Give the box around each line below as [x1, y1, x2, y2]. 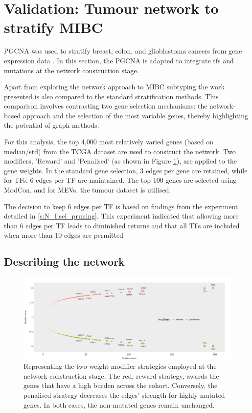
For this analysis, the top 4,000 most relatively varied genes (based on [4, 137, 214, 147]
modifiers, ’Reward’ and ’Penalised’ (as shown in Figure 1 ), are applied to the [4, 156, 237, 166]
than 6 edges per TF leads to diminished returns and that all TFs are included [4, 220, 240, 230]
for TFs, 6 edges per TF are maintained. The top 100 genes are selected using [4, 175, 237, 185]
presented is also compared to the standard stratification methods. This [4, 91, 219, 101]
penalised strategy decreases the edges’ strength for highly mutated [23, 390, 225, 400]
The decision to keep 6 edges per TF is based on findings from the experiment [4, 201, 238, 211]
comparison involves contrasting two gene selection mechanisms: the [4, 101, 207, 111]
